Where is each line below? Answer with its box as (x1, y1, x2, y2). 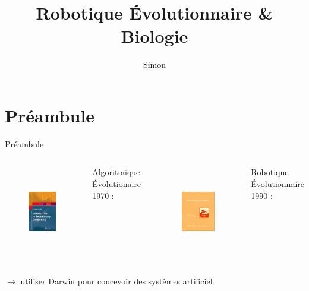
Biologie (121, 24, 188, 48)
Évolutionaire (92, 178, 141, 190)
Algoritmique (92, 166, 140, 178)
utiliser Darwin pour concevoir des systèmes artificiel (20, 275, 213, 287)
